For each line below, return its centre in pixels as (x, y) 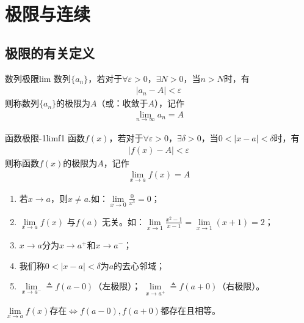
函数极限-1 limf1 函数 (45, 138)
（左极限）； (117, 286)
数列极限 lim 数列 (38, 78)
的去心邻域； (139, 265)
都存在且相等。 (190, 310)
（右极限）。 (241, 286)
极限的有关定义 (50, 52)
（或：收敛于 (122, 103)
